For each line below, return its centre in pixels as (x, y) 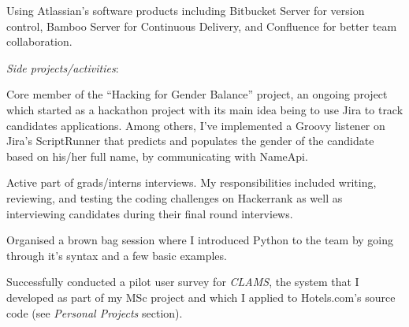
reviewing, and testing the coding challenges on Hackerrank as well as (175, 197)
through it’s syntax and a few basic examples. (117, 255)
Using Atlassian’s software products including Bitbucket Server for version (186, 10)
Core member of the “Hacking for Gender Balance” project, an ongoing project (197, 94)
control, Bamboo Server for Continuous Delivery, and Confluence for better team (202, 26)
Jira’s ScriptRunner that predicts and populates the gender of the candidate (190, 141)
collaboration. (39, 41)
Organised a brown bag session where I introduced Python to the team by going (200, 240)
